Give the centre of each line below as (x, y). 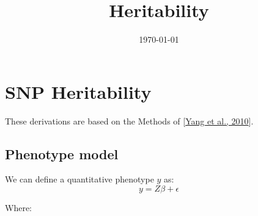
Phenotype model (62, 153)
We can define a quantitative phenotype (79, 179)
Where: (18, 208)
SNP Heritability (78, 91)
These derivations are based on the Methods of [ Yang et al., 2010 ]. (129, 121)
